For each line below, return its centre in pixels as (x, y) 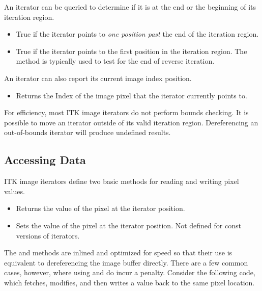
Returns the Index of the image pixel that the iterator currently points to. (132, 95)
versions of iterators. (48, 235)
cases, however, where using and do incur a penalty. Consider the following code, (130, 272)
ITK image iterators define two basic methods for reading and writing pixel (122, 181)
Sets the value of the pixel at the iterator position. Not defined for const (128, 225)
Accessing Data (45, 160)
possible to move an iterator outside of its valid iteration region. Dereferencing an (131, 122)
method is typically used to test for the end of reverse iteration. (115, 61)
